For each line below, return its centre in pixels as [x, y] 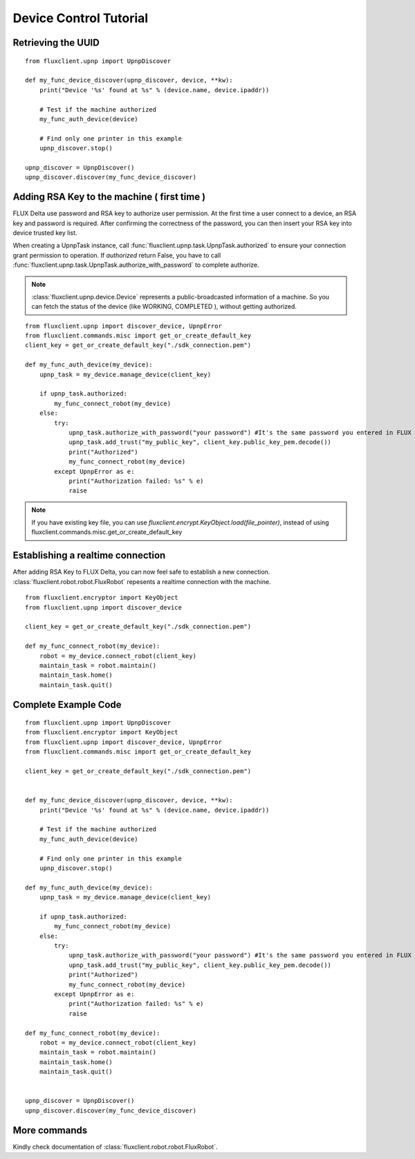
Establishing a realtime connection [89, 555]
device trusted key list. [45, 233]
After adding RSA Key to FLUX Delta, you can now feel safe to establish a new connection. [141, 572]
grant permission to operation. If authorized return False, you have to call [117, 255]
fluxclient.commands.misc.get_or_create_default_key [107, 532]
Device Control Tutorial [81, 18]
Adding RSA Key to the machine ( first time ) [109, 197]
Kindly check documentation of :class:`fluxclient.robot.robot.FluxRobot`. [115, 1147]
